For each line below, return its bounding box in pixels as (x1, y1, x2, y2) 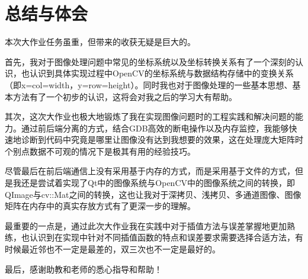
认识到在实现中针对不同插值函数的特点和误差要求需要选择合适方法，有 (29, 231, 303, 243)
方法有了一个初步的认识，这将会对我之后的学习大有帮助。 (12, 90, 237, 102)
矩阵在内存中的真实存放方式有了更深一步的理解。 (5, 200, 195, 212)
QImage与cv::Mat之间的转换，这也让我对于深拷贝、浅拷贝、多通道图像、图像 (5, 188, 301, 200)
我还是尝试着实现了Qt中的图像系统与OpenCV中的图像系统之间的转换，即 (12, 177, 296, 189)
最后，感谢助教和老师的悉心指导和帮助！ (5, 262, 162, 275)
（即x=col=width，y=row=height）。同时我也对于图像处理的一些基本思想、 (5, 78, 293, 91)
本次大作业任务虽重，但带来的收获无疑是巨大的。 (5, 36, 195, 48)
